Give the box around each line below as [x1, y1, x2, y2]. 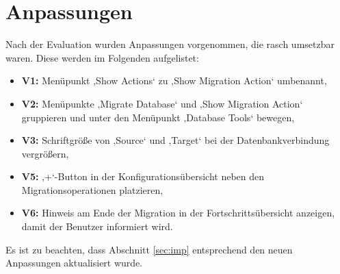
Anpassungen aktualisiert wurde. [5, 256, 143, 270]
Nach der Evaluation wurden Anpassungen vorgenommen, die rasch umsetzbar [5, 37, 335, 51]
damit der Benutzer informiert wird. [21, 219, 173, 234]
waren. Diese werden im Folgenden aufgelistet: [5, 50, 199, 64]
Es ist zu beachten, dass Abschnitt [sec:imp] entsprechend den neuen [5, 242, 293, 256]
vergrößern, [21, 146, 69, 160]
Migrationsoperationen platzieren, [21, 182, 164, 197]
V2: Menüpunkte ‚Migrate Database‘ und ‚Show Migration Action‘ [21, 96, 303, 110]
